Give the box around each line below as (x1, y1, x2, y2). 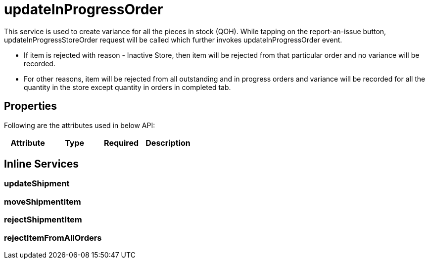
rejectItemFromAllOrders (4, 232, 102, 243)
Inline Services (4, 158, 79, 171)
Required (104, 137, 139, 148)
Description (145, 137, 191, 148)
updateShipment (4, 178, 70, 189)
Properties (4, 100, 57, 113)
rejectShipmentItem (4, 215, 82, 225)
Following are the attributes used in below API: (4, 121, 155, 130)
